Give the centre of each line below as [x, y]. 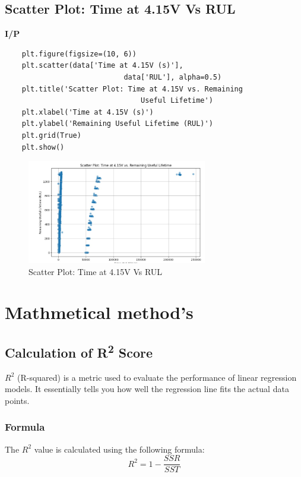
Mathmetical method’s [99, 312]
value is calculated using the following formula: [119, 449]
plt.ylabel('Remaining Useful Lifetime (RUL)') [117, 124]
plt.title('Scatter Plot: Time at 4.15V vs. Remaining [132, 89]
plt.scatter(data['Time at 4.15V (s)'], [102, 66]
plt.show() [43, 147]
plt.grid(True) [51, 135]
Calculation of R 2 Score [79, 351]
